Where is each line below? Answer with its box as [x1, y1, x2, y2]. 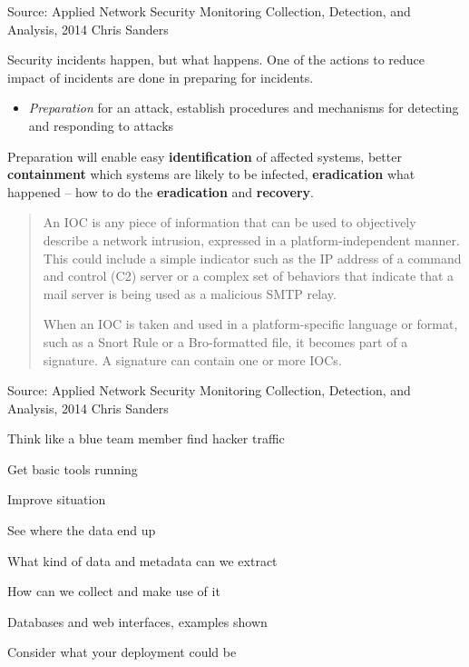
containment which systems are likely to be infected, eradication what [7, 164, 415, 184]
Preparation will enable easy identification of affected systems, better [7, 146, 402, 165]
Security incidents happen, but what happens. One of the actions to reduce [7, 50, 425, 69]
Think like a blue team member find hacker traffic [7, 429, 285, 448]
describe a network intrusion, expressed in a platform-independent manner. [43, 230, 460, 249]
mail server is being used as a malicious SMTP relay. [43, 284, 337, 303]
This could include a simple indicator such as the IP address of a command [43, 248, 462, 267]
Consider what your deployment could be [7, 642, 237, 662]
